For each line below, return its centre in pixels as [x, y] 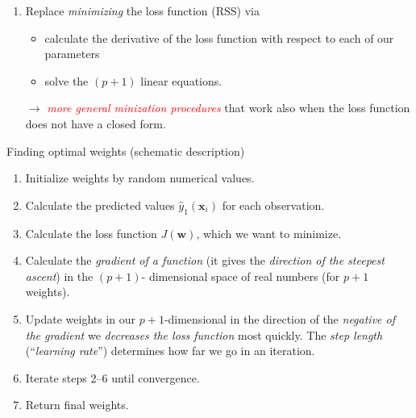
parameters [72, 54]
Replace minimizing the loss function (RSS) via [143, 10]
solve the [67, 80]
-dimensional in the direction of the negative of [279, 318]
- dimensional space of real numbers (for [241, 276]
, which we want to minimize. [269, 233]
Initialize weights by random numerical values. [140, 178]
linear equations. [181, 80]
